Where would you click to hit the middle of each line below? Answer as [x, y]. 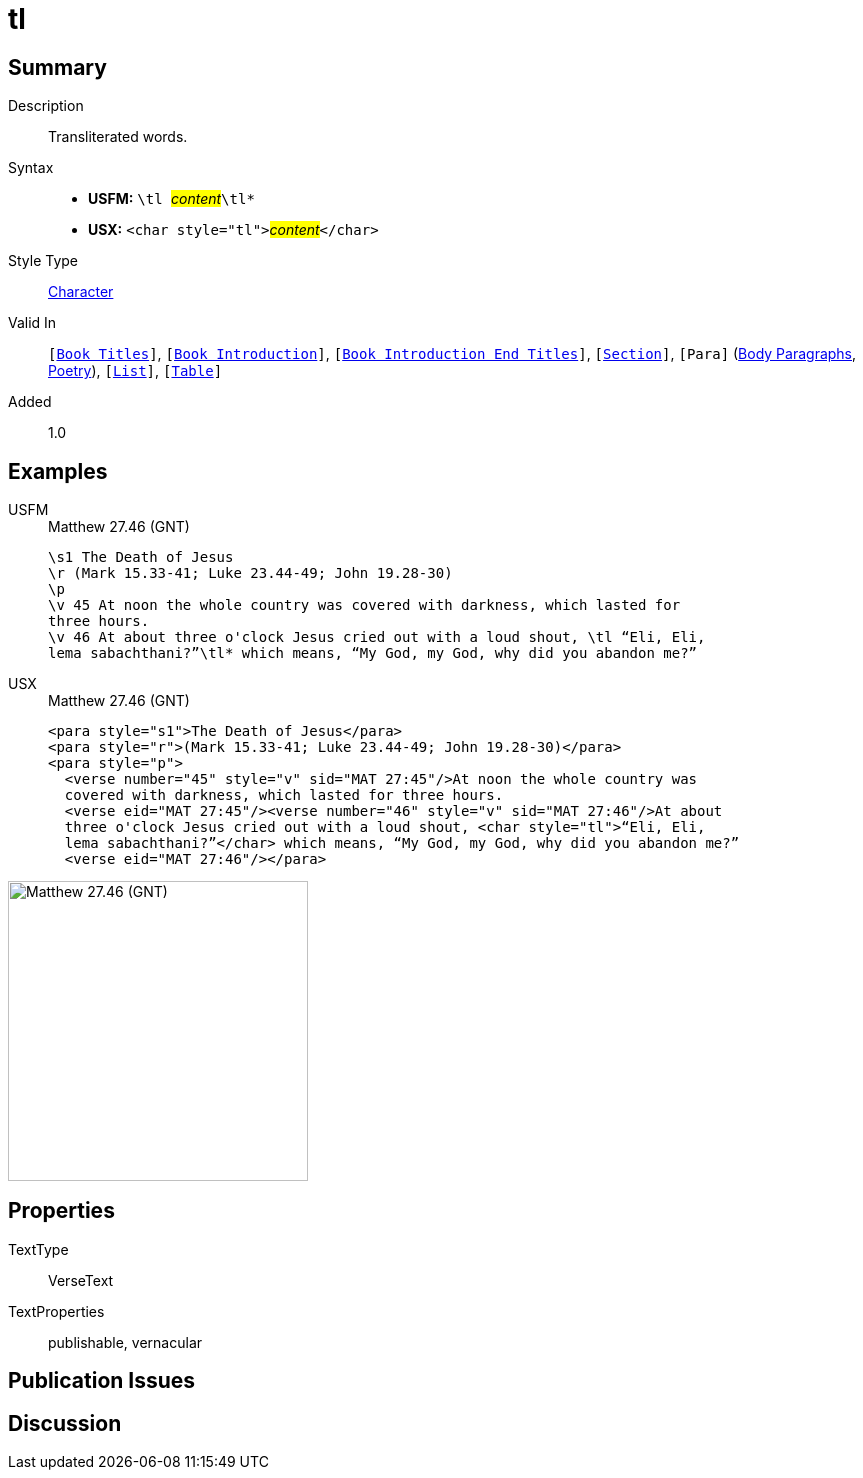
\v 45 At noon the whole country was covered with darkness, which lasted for [364, 605]
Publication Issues [102, 1381]
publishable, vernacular [125, 1342]
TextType [38, 1249]
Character [81, 292]
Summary [57, 67]
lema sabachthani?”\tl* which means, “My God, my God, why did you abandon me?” [373, 653]
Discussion [65, 1423]
